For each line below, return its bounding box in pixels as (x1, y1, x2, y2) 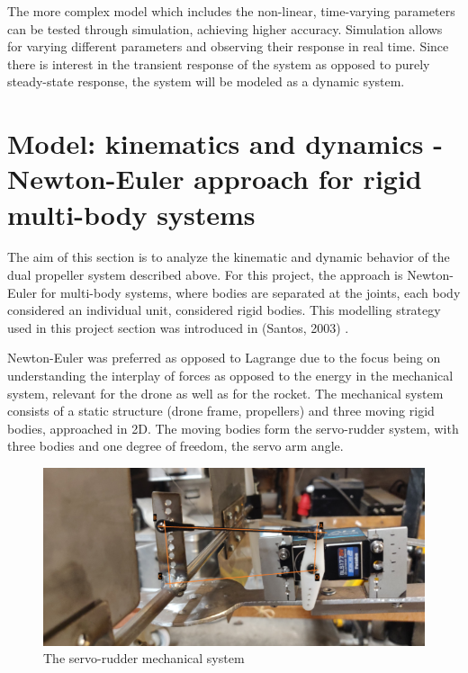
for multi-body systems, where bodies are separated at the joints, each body (40, 283, 461, 301)
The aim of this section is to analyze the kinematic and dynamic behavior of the (7, 247, 450, 266)
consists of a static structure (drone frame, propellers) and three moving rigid (7, 401, 435, 420)
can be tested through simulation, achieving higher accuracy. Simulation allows (7, 19, 443, 38)
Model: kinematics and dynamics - (7, 125, 443, 162)
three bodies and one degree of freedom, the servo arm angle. (7, 436, 344, 455)
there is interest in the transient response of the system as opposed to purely (7, 54, 430, 73)
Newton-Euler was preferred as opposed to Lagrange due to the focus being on (7, 348, 441, 367)
